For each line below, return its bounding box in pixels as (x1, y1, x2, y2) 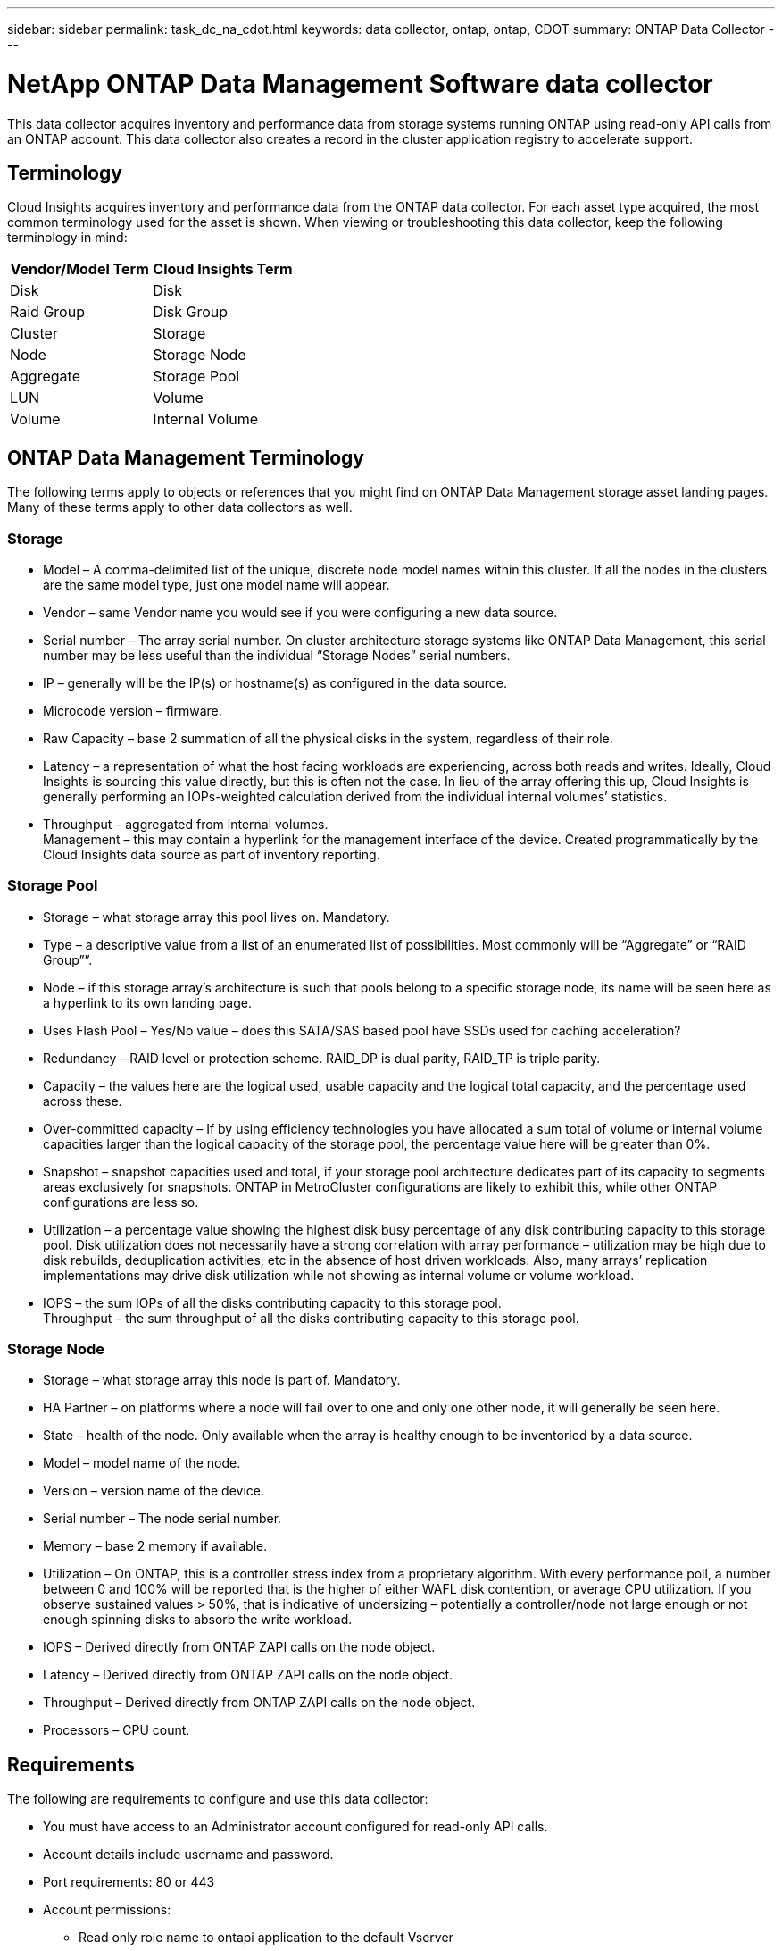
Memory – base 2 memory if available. (43, 1538, 268, 1554)
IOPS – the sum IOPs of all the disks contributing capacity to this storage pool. (43, 1294, 502, 1310)
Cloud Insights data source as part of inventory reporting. (43, 846, 380, 862)
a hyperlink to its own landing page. (43, 994, 253, 1010)
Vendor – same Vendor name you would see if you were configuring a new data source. (43, 604, 558, 620)
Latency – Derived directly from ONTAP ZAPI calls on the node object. (43, 1667, 453, 1683)
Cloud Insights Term (153, 260, 293, 279)
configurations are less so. (43, 1193, 199, 1210)
